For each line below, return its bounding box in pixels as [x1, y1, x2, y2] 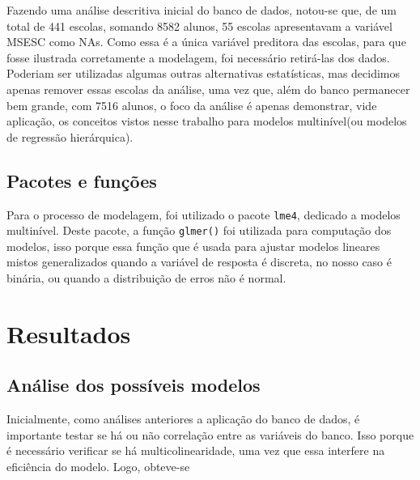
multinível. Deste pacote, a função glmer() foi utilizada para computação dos [6, 222, 392, 239]
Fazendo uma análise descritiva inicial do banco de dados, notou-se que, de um [6, 2, 397, 18]
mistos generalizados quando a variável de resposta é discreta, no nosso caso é [6, 253, 392, 270]
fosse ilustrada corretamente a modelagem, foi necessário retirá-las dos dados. [6, 49, 390, 66]
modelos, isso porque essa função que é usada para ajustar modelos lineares [6, 237, 380, 254]
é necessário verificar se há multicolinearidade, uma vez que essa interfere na [6, 442, 385, 459]
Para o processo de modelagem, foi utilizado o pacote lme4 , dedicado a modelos [6, 206, 401, 223]
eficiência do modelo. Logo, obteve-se [6, 458, 190, 474]
